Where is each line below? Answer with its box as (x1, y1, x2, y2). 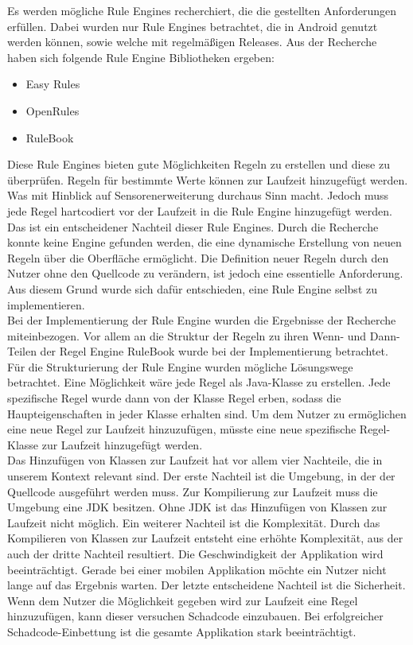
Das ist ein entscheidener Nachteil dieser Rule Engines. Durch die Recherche (7, 218, 379, 235)
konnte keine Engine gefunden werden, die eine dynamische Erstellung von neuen (7, 234, 402, 251)
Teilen (7, 343, 37, 359)
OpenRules (25, 102, 80, 119)
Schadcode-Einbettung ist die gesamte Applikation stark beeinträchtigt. (7, 623, 357, 639)
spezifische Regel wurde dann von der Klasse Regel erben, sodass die (7, 390, 341, 406)
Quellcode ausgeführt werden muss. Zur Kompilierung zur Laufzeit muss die (7, 483, 378, 499)
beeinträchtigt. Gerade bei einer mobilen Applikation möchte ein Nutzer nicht (7, 561, 387, 577)
